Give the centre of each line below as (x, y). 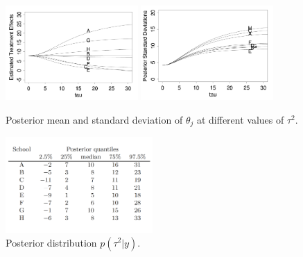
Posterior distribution (51, 242)
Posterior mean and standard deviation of (94, 119)
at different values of (240, 119)
